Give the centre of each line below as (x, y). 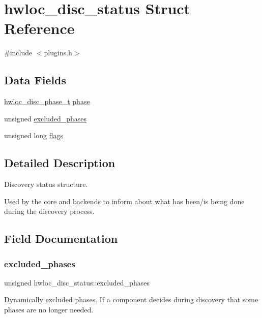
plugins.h (58, 53)
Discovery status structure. (46, 184)
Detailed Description (60, 163)
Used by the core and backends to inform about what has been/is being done (124, 201)
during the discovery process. (49, 211)
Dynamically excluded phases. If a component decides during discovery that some (131, 299)
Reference (39, 28)
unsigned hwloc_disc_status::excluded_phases (77, 282)
